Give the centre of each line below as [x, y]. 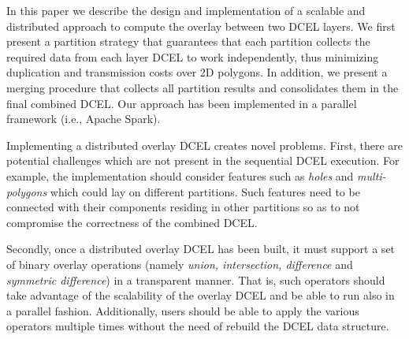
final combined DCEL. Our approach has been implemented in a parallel [182, 103]
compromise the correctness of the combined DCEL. [132, 222]
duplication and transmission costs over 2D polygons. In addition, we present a [197, 72]
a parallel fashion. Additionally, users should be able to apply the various [183, 310]
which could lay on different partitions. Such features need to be [205, 191]
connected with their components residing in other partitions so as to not [183, 207]
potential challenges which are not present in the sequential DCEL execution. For [203, 160]
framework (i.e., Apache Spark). [84, 119]
